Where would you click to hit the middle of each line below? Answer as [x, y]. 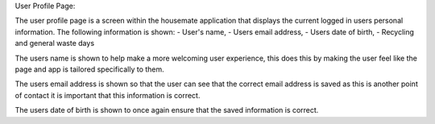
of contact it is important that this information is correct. [108, 95]
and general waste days [55, 43]
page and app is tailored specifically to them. [89, 69]
